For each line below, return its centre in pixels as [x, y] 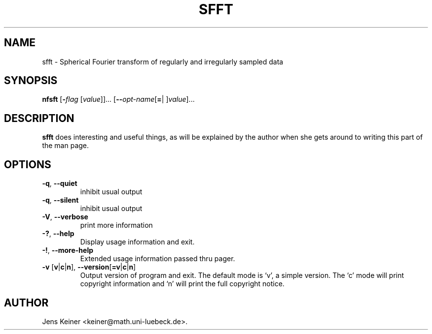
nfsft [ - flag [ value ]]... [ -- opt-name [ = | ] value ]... [118, 99]
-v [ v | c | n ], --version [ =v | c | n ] [89, 267]
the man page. [66, 146]
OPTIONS [28, 164]
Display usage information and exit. [137, 242]
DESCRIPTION [39, 118]
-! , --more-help [68, 250]
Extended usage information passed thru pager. [158, 259]
